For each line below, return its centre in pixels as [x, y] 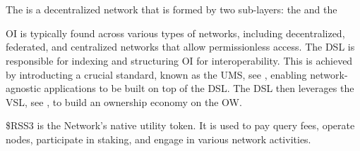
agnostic [23, 88]
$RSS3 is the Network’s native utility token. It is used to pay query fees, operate [180, 125]
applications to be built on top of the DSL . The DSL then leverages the [199, 88]
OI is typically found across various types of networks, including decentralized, [175, 33]
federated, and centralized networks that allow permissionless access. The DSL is [180, 47]
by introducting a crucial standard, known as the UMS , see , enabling [156, 74]
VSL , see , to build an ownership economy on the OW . [124, 101]
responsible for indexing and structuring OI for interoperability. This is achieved [179, 60]
